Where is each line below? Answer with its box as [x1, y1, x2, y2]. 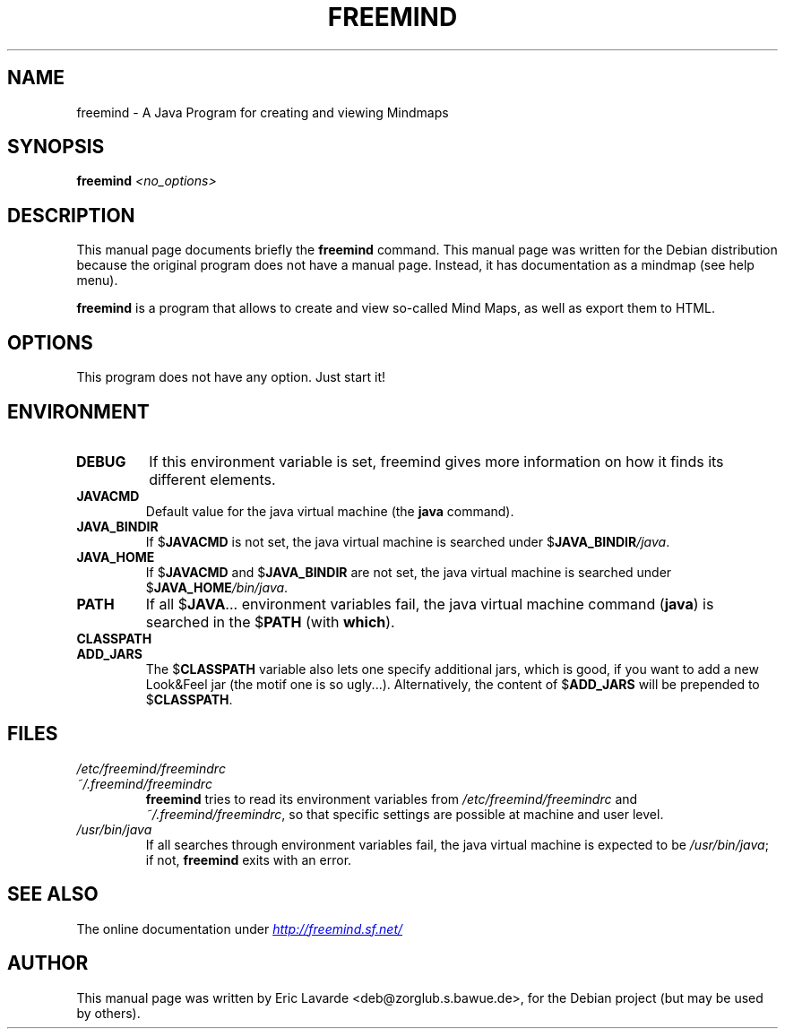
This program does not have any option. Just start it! [76, 369, 386, 385]
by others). [76, 1005, 141, 1021]
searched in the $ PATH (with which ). [145, 612, 395, 631]
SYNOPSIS [7, 135, 105, 159]
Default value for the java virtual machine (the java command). [145, 503, 514, 519]
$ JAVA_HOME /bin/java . [145, 579, 289, 595]
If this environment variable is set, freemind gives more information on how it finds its [149, 452, 724, 471]
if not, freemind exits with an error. [145, 851, 352, 868]
